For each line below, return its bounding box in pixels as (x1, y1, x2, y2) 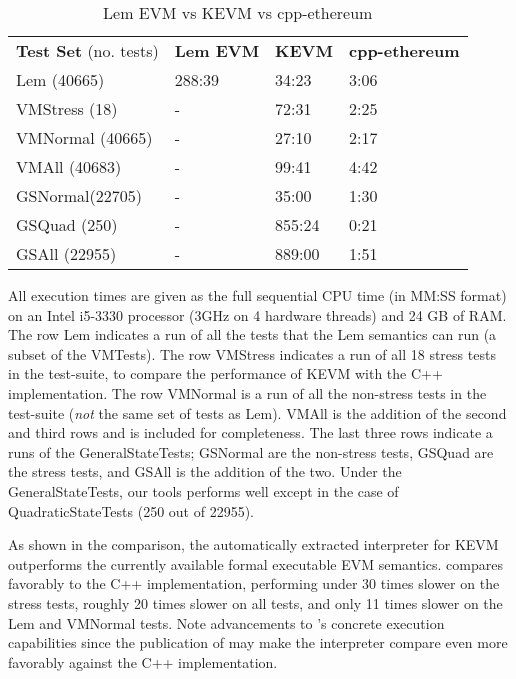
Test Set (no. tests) (16, 39, 159, 62)
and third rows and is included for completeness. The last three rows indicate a (8, 422, 493, 443)
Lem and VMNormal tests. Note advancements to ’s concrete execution (8, 612, 445, 633)
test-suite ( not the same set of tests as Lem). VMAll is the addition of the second (8, 402, 507, 423)
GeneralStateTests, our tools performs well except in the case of (8, 480, 399, 501)
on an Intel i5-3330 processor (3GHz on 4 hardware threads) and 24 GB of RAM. (8, 304, 507, 325)
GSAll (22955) (16, 242, 117, 265)
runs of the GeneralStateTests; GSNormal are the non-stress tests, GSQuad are (8, 441, 494, 462)
